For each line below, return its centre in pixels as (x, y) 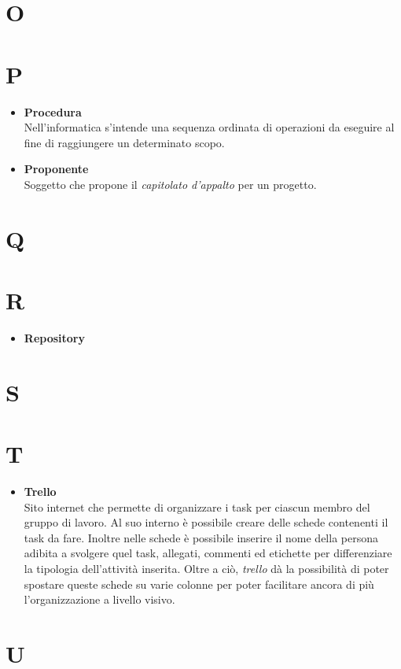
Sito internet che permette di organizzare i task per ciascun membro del (197, 506)
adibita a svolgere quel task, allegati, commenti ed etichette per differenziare (208, 553)
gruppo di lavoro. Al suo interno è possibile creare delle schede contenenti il (206, 522)
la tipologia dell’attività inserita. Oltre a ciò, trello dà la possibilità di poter (206, 569)
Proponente (56, 169)
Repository (54, 337)
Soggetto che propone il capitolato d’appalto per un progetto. (170, 184)
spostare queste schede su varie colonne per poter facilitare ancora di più (199, 584)
